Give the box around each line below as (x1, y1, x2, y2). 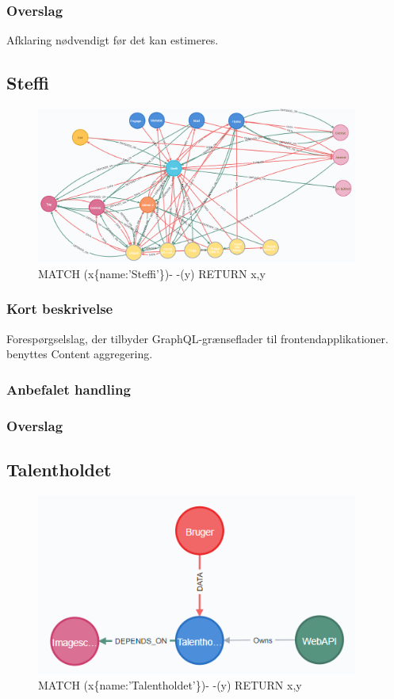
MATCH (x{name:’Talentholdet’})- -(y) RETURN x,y (38, 677, 302, 693)
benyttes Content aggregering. (6, 346, 153, 362)
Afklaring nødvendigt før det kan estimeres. (6, 32, 219, 48)
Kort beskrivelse (6, 299, 113, 319)
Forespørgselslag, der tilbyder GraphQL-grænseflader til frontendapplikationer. (6, 330, 388, 346)
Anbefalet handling (6, 379, 131, 399)
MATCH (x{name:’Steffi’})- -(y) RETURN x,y (38, 265, 266, 281)
